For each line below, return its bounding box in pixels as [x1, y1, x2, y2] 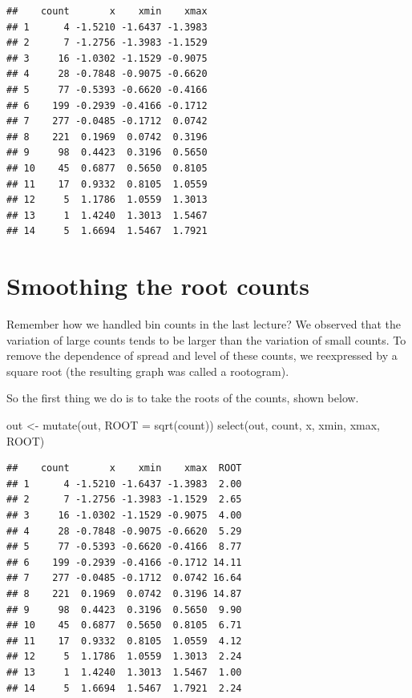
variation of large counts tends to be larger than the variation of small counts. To [6, 331, 406, 348]
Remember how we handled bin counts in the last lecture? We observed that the [6, 316, 402, 333]
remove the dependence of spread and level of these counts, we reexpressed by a [6, 347, 398, 364]
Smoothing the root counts [6, 269, 309, 302]
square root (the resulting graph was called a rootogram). [6, 362, 289, 379]
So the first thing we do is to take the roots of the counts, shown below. [6, 389, 359, 406]
